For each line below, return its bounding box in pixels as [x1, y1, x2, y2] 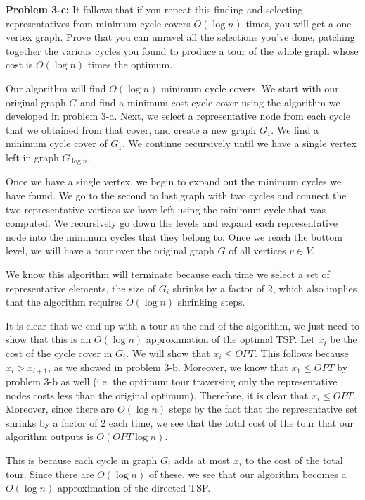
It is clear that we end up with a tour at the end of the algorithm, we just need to [6, 318, 360, 332]
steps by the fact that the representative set [169, 401, 358, 416]
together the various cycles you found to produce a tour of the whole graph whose [6, 43, 359, 58]
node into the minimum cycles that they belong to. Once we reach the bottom [6, 229, 342, 244]
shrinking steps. [177, 294, 245, 309]
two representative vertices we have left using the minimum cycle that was [6, 201, 326, 216]
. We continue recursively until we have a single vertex [122, 136, 357, 151]
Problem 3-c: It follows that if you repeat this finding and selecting [6, 2, 303, 16]
